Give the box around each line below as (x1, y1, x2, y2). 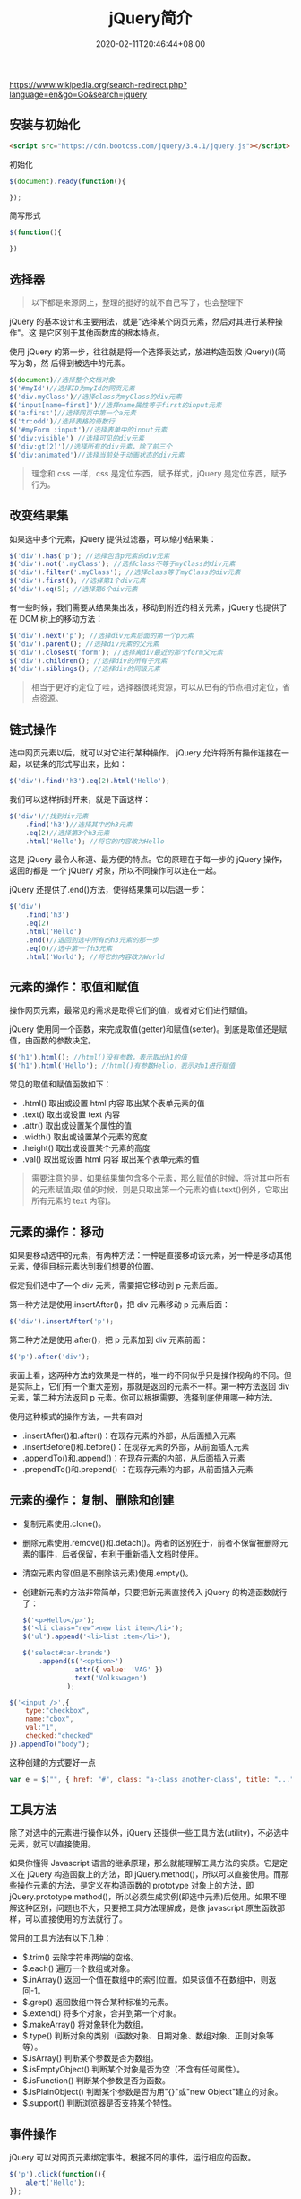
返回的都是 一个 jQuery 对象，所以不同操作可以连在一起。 (9, 865, 221, 876)
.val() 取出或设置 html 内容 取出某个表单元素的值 (21, 1154, 200, 1165)
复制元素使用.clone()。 (21, 1518, 107, 1529)
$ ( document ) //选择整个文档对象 (9, 375, 116, 384)
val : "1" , (25, 1723, 58, 1732)
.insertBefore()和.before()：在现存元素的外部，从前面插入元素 (21, 1441, 250, 1452)
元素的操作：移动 (9, 1224, 104, 1239)
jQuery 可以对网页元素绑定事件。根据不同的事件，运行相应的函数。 (9, 2152, 256, 2163)
